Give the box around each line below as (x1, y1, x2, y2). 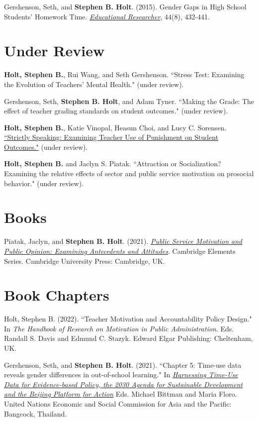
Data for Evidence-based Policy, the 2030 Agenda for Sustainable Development (4, 379, 243, 389)
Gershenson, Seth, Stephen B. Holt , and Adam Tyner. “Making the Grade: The (4, 96, 255, 106)
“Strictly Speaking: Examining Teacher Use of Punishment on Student (4, 132, 219, 142)
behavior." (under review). (4, 178, 84, 188)
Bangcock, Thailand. (4, 408, 67, 419)
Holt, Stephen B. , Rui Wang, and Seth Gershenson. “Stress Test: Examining (4, 69, 245, 80)
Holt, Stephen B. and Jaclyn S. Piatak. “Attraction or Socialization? (4, 158, 221, 169)
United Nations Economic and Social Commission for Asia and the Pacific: (4, 399, 232, 409)
